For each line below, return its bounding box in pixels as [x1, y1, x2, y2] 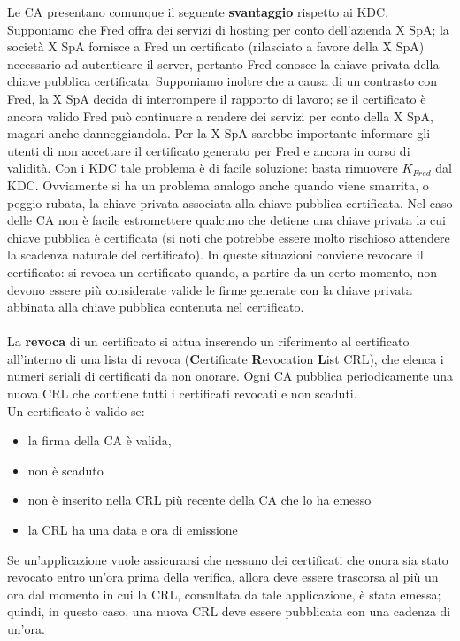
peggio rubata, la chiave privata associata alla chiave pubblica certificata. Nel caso [7, 193, 453, 212]
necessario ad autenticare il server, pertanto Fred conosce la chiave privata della [7, 54, 440, 73]
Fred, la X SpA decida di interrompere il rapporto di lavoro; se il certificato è [7, 89, 426, 107]
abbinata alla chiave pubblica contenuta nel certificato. [7, 297, 304, 316]
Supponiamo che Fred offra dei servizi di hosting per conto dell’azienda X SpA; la [7, 19, 449, 38]
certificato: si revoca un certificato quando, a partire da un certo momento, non [7, 262, 438, 281]
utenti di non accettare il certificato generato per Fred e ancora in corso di [7, 141, 410, 159]
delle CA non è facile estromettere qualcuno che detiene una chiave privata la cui [7, 211, 446, 229]
